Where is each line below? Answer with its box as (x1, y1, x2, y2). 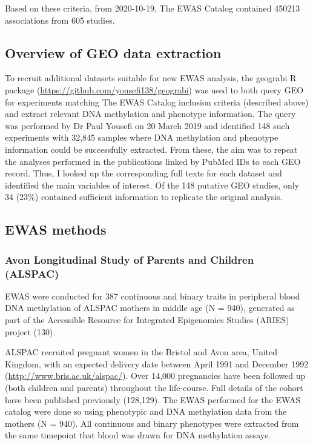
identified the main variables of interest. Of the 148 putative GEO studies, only (5, 178, 300, 191)
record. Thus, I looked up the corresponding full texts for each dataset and (5, 167, 282, 179)
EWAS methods (5, 220, 107, 239)
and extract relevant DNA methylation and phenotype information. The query (5, 107, 296, 120)
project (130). (5, 325, 56, 338)
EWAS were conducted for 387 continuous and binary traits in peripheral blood (5, 289, 300, 302)
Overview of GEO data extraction (5, 43, 222, 62)
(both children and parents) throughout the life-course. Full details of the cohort (5, 381, 303, 393)
